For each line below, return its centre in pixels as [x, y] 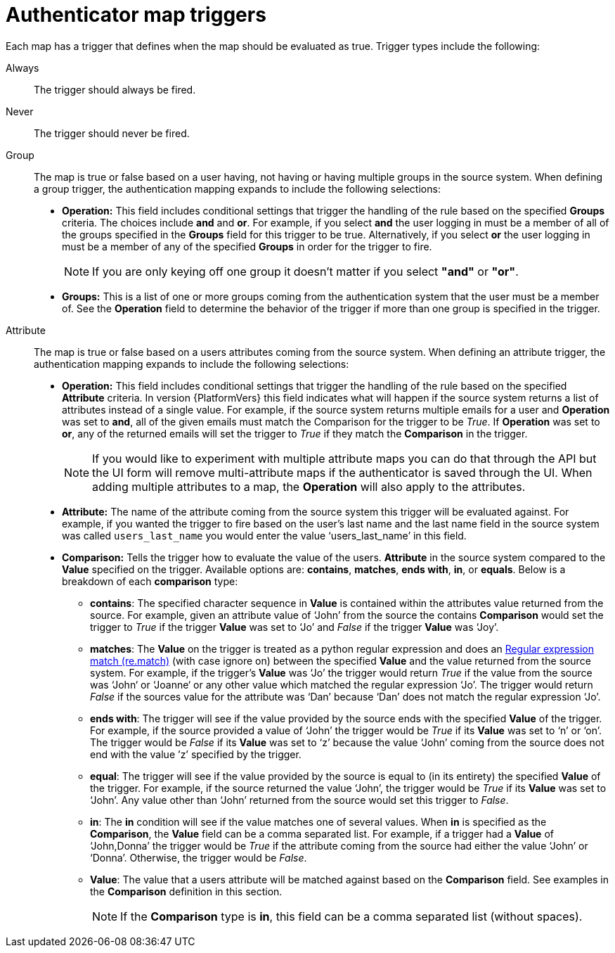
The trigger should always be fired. [115, 89]
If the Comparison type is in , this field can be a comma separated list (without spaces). [351, 916]
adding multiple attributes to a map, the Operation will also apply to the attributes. [309, 486]
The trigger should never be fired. [112, 133]
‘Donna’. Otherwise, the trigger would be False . [199, 857]
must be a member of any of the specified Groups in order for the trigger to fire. [247, 246]
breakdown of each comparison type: [150, 581]
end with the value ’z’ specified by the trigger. [196, 754]
